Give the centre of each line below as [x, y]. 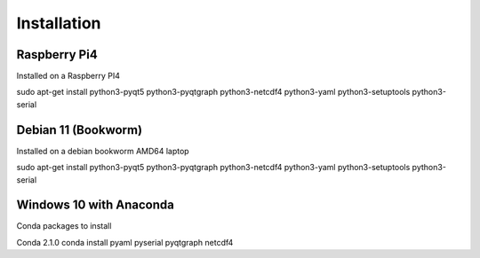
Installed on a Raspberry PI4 [68, 76]
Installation [59, 23]
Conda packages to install [64, 226]
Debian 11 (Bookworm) [79, 130]
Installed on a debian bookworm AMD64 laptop [103, 151]
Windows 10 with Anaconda [96, 205]
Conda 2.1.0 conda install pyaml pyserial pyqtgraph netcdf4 [125, 242]
